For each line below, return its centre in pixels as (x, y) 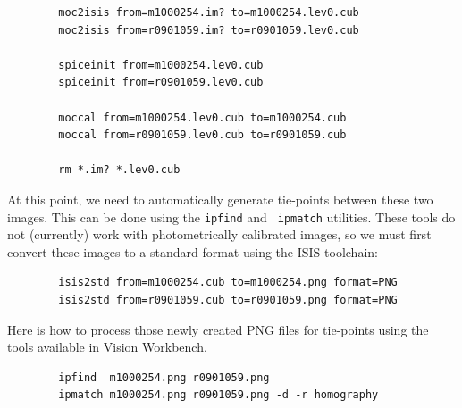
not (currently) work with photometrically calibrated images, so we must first (219, 234)
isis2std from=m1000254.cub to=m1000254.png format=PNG (228, 283)
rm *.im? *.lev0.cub (119, 170)
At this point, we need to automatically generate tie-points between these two (220, 199)
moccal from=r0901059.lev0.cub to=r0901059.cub (202, 135)
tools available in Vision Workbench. (107, 347)
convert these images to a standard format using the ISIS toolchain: (193, 251)
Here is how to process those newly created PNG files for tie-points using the (218, 329)
